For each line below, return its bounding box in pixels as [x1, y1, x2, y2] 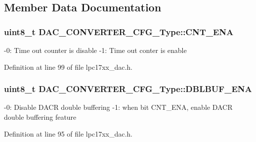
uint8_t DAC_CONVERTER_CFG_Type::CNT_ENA [4, 25, 234, 38]
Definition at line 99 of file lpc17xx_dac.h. [4, 61, 133, 72]
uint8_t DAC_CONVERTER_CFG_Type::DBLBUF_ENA [4, 83, 252, 95]
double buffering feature [4, 112, 77, 122]
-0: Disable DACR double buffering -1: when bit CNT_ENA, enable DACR [4, 102, 233, 112]
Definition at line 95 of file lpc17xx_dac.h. [4, 128, 133, 139]
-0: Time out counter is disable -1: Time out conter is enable [4, 45, 187, 55]
